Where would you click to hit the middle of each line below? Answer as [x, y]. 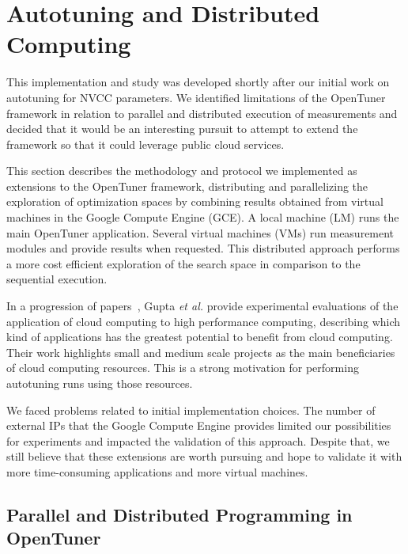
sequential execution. [57, 279]
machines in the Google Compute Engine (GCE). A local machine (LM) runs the [203, 217]
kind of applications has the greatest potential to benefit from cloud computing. [200, 337]
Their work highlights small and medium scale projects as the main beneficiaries [201, 352]
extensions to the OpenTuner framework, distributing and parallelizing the [187, 186]
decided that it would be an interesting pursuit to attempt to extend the [182, 129]
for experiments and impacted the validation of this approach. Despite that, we [198, 440]
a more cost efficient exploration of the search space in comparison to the [183, 263]
